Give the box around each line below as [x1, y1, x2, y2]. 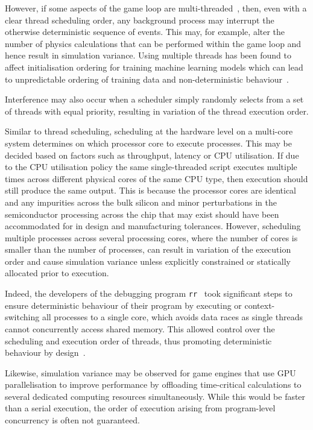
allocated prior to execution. [5, 267, 109, 279]
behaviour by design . [5, 346, 86, 359]
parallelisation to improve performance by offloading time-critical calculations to [5, 378, 302, 391]
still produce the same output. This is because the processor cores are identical [5, 184, 296, 197]
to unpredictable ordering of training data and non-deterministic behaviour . [5, 72, 289, 85]
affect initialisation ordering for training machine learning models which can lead [5, 60, 303, 73]
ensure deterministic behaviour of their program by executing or [5, 299, 242, 311]
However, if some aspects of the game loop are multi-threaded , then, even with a [5, 2, 307, 14]
